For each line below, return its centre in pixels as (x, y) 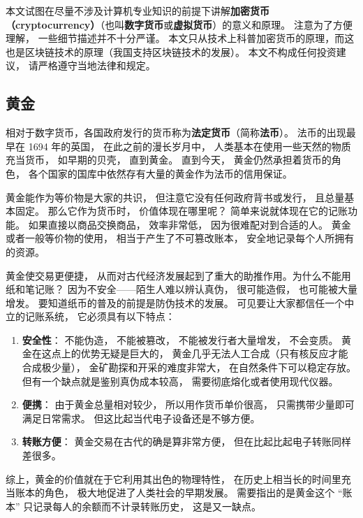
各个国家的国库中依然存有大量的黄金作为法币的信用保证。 (160, 173)
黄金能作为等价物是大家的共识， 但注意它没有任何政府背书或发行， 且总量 (175, 197)
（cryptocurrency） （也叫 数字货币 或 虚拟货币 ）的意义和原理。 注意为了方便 (179, 24)
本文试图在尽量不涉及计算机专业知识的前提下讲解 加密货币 (138, 10)
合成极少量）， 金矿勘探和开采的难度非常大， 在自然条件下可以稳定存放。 (189, 367)
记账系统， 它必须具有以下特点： (100, 316)
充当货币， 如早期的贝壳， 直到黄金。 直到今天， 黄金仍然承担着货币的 (169, 160)
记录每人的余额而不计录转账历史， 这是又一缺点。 (147, 506)
